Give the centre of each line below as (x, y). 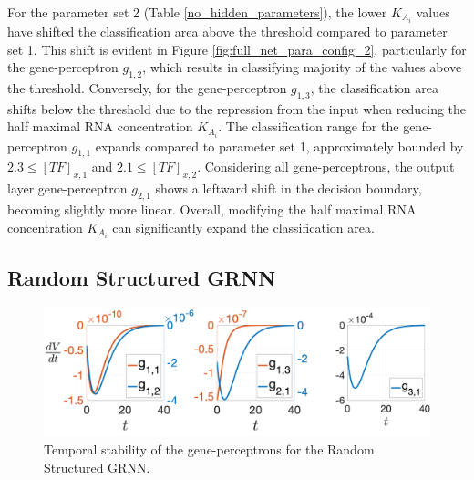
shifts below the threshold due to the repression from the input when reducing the (237, 108)
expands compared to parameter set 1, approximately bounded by (279, 146)
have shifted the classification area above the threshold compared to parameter (227, 31)
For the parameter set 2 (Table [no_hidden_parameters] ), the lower (197, 12)
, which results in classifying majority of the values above (302, 67)
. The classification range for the (309, 126)
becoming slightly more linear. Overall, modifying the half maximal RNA (212, 209)
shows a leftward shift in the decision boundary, (289, 188)
